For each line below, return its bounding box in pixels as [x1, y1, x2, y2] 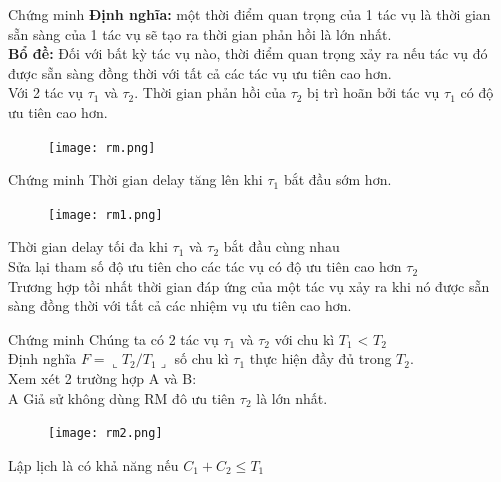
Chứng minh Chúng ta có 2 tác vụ [8, 328, 219, 349]
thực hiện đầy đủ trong [249, 348, 392, 369]
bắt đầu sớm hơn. [283, 169, 392, 190]
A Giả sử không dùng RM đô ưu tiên [8, 387, 236, 408]
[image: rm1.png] [48, 207, 163, 222]
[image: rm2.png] [48, 426, 163, 441]
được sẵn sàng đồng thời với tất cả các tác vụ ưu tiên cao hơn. [8, 62, 392, 83]
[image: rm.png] [48, 140, 156, 155]
